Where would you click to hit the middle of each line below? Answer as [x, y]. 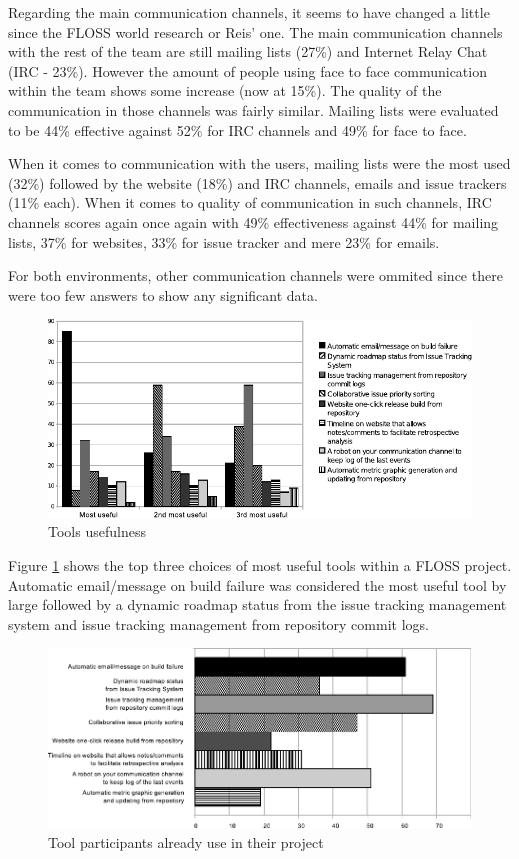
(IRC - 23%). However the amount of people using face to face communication [247, 70]
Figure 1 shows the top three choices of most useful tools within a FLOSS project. [260, 564]
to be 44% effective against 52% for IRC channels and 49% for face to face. [237, 129]
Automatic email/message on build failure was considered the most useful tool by [257, 584]
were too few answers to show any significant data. [163, 294]
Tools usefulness [97, 531]
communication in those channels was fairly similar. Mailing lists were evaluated [253, 109]
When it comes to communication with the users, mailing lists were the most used [259, 163]
